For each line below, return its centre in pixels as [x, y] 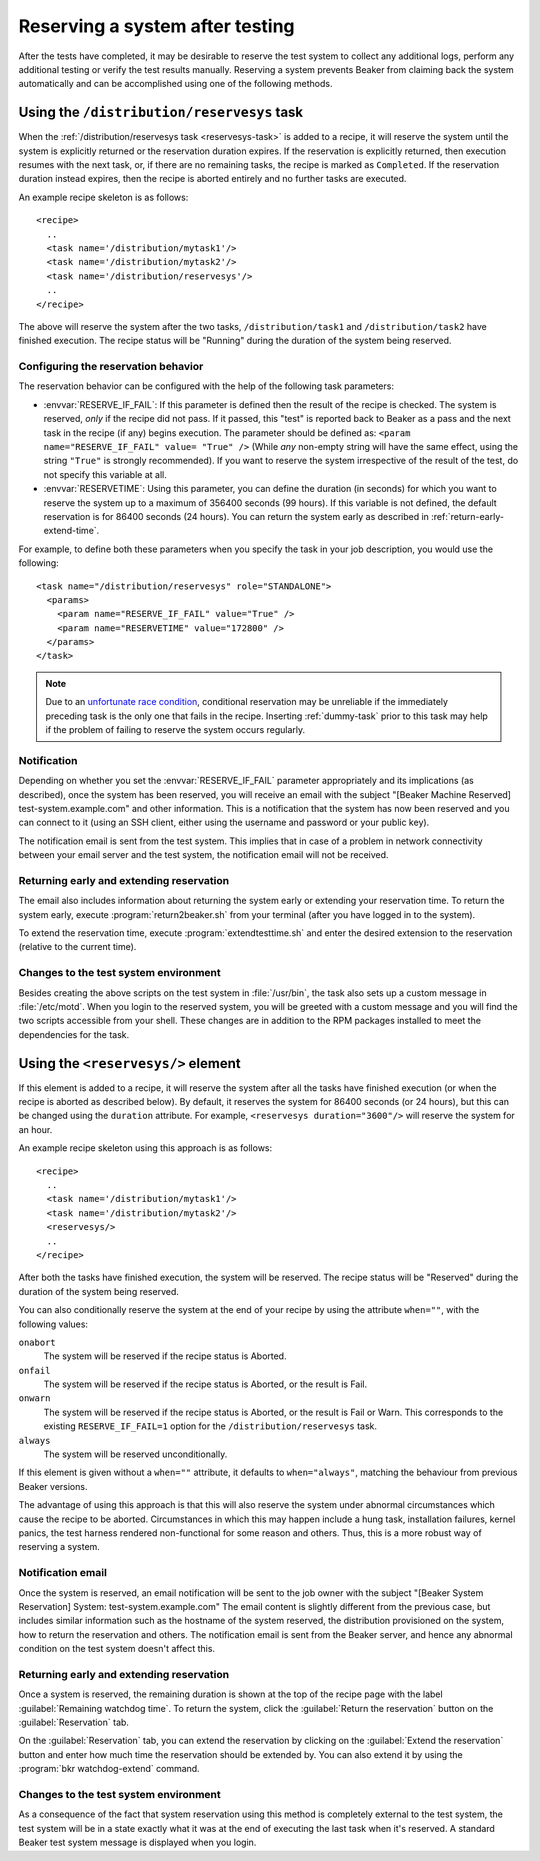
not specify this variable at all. [105, 474]
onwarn [34, 1398]
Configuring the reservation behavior [111, 367]
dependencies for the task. [74, 1034]
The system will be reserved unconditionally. [135, 1454]
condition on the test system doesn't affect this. [116, 1649]
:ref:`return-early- [468, 516]
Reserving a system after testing [156, 26]
